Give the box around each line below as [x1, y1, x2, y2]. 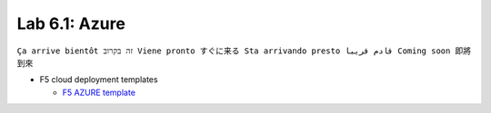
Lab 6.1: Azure [16, 14, 126, 33]
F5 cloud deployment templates [39, 74, 158, 85]
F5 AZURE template [62, 87, 136, 98]
